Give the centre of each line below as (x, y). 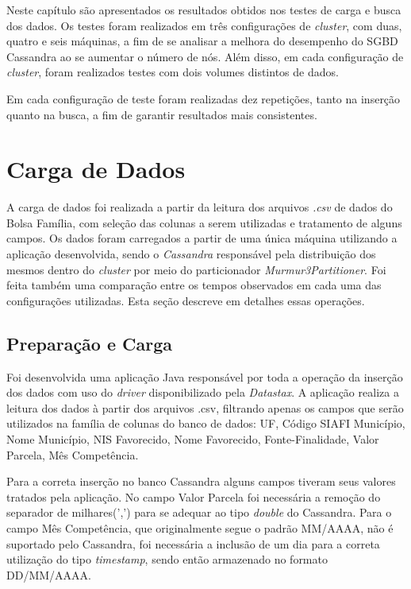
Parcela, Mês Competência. (73, 454)
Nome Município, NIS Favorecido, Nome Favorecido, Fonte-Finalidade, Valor (193, 439)
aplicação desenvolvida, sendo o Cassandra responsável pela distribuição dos (191, 254)
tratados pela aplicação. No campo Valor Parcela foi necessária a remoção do (194, 496)
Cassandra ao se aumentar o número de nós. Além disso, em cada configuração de (205, 56)
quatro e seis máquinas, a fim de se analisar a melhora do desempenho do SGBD (202, 41)
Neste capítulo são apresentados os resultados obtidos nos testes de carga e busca (204, 10)
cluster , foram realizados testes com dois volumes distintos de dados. (173, 72)
